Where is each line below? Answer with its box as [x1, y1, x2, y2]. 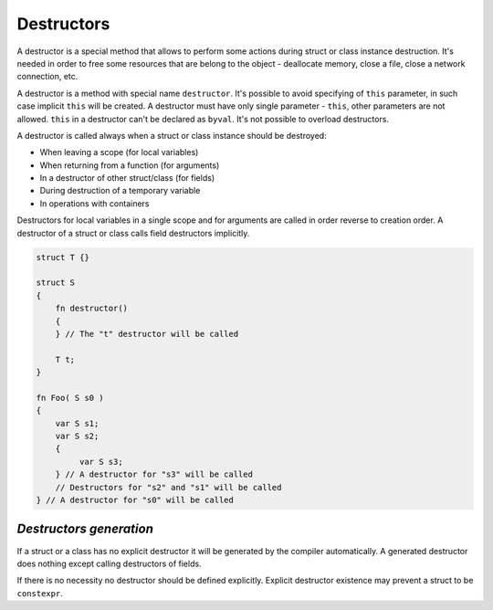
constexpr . [16, 587, 63, 598]
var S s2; [55, 431, 100, 442]
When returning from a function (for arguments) [39, 160, 220, 171]
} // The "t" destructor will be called [55, 329, 239, 339]
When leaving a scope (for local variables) [39, 147, 199, 158]
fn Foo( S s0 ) [36, 393, 104, 403]
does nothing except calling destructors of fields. [16, 558, 202, 569]
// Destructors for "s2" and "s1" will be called [55, 482, 282, 492]
